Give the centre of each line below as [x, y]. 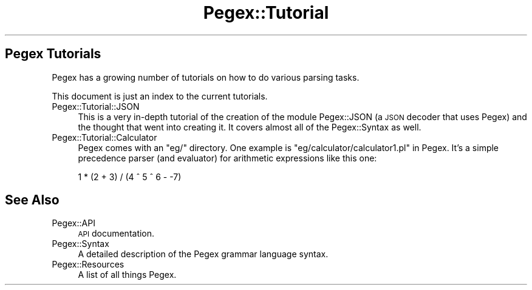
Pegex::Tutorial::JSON [96, 106]
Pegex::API [73, 223]
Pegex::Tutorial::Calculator [104, 137]
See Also [32, 200]
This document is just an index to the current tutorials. [160, 96]
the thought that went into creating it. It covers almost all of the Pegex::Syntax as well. [250, 127]
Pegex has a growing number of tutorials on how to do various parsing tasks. [206, 77]
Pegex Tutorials [53, 54]
